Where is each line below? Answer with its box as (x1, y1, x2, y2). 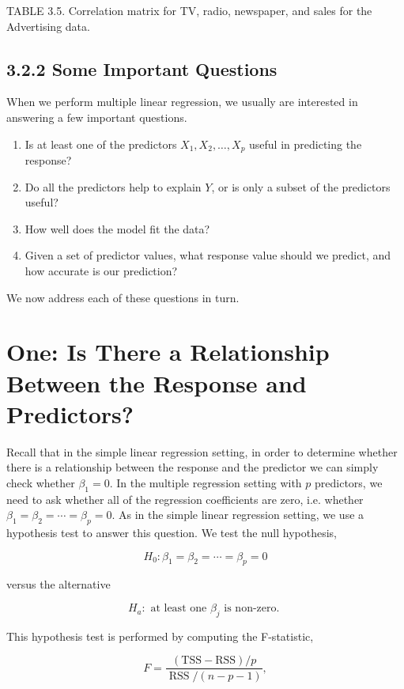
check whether (6, 474, 75, 490)
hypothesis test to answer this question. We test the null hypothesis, (6, 524, 337, 541)
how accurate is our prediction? (25, 263, 178, 278)
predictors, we (315, 474, 383, 490)
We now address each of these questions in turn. (6, 289, 240, 305)
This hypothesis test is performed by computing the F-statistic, (6, 627, 314, 644)
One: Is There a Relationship (6, 335, 330, 368)
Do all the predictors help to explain (25, 178, 202, 195)
